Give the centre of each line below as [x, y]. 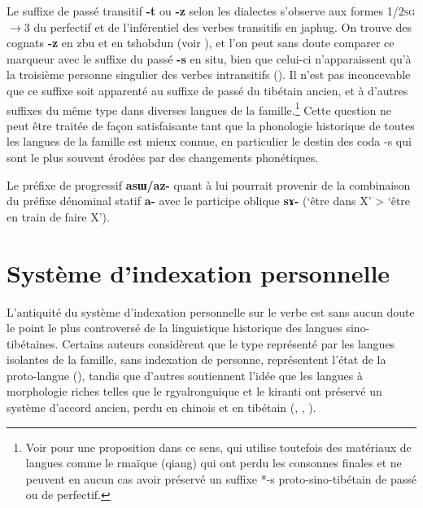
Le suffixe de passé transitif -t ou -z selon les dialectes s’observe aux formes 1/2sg [211, 11]
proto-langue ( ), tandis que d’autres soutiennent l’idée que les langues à [185, 375]
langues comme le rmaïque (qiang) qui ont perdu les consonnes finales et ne [214, 463]
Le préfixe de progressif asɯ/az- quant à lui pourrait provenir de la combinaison [209, 184]
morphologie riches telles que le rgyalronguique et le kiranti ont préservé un [194, 391]
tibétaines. [33, 343]
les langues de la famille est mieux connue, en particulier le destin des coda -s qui [209, 141]
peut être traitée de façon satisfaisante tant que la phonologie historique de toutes [211, 125]
